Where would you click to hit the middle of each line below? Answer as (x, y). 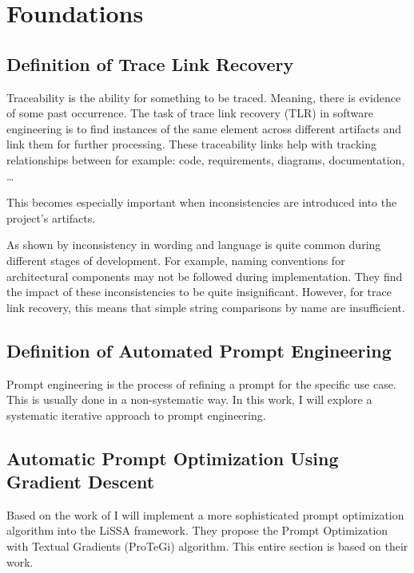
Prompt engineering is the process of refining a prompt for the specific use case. (201, 383)
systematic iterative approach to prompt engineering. (136, 415)
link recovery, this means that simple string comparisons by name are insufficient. (206, 307)
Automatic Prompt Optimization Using (173, 458)
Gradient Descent (81, 482)
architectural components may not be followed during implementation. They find (205, 276)
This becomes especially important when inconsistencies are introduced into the (202, 202)
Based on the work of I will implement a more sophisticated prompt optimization (205, 514)
